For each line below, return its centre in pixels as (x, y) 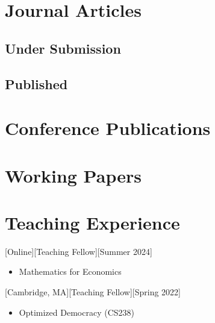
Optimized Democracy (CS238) (76, 312)
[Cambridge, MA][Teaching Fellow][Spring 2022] (93, 292)
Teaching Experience (92, 222)
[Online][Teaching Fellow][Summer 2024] (79, 251)
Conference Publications (108, 128)
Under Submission (63, 48)
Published (36, 83)
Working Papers (73, 175)
